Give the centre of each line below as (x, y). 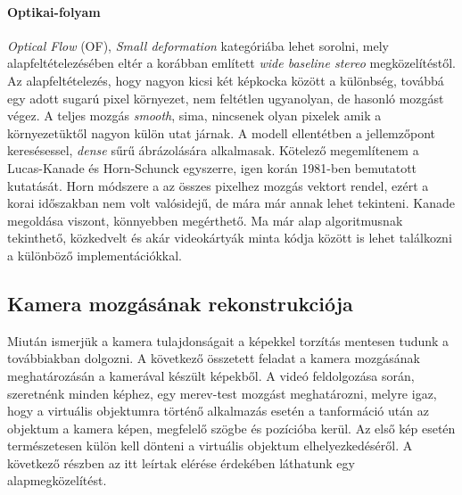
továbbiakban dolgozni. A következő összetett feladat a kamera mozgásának (214, 358)
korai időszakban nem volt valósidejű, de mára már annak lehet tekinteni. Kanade (231, 203)
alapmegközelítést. (57, 480)
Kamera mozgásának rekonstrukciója (180, 303)
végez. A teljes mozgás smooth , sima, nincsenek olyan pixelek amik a (194, 115)
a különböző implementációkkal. (95, 255)
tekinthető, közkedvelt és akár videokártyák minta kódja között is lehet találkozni (230, 238)
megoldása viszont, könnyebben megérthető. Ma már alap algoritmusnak (205, 220)
